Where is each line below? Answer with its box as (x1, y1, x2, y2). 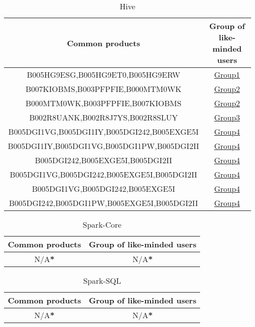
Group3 (214, 112, 240, 123)
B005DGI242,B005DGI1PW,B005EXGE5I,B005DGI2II (9, 197, 198, 208)
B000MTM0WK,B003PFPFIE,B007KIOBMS (25, 97, 181, 109)
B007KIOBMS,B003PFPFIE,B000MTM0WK (25, 83, 181, 94)
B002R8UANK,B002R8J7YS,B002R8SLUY (29, 112, 178, 123)
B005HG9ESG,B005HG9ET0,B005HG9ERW (26, 69, 180, 80)
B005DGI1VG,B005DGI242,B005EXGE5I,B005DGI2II (10, 169, 198, 180)
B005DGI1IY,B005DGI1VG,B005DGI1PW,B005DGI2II (8, 140, 200, 151)
